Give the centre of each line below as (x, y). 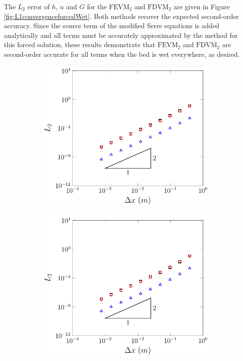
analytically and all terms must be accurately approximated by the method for (121, 35)
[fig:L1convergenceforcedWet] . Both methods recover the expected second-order (121, 16)
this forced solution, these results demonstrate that (80, 44)
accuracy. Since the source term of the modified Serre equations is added (112, 26)
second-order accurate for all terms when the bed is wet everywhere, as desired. (122, 54)
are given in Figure (202, 6)
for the (97, 6)
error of (39, 6)
